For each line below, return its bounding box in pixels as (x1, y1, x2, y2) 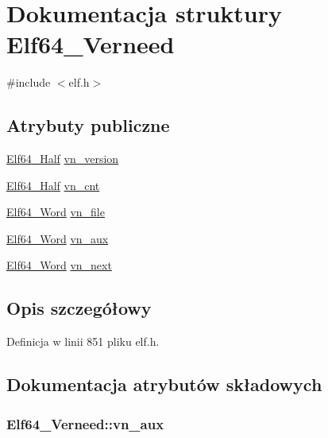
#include (6, 74, 51, 91)
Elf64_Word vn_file (6, 203, 105, 220)
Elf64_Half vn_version (6, 150, 119, 167)
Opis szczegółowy (6, 296, 152, 320)
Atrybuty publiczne (6, 113, 170, 138)
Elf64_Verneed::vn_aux (6, 413, 164, 433)
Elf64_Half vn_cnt (6, 176, 100, 193)
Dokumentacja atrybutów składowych (6, 372, 322, 397)
